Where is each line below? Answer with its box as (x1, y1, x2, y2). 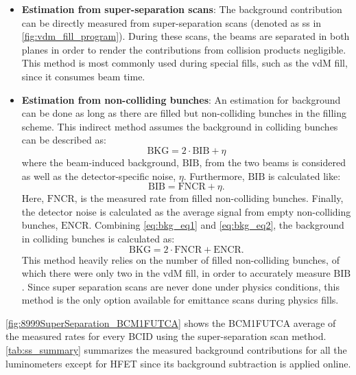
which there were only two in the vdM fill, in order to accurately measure (21, 266, 331, 280)
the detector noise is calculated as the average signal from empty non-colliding (21, 204, 351, 218)
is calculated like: (268, 168, 341, 183)
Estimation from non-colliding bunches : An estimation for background (21, 92, 341, 106)
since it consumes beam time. (21, 69, 145, 83)
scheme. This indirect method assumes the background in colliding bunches (21, 119, 338, 133)
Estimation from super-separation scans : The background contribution (21, 2, 342, 16)
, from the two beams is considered (199, 155, 346, 169)
